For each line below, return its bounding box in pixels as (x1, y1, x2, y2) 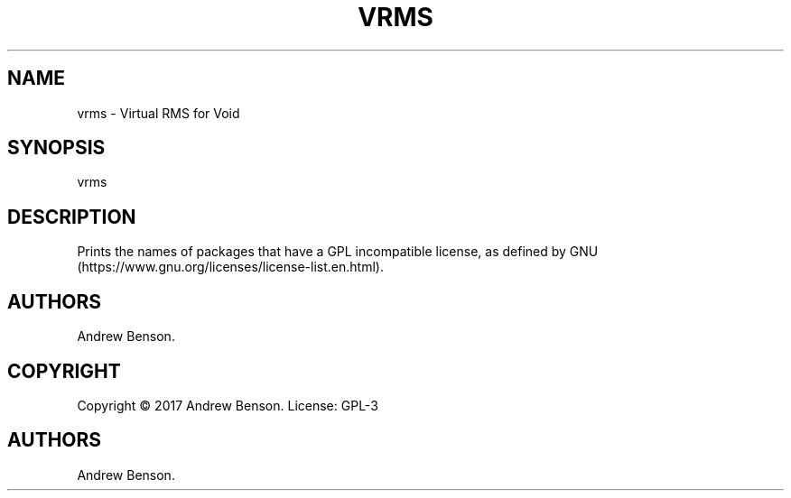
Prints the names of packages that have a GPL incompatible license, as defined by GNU (77, 244, 599, 260)
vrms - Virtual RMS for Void (77, 105, 240, 121)
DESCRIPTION (7, 205, 136, 228)
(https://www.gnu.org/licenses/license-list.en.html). (77, 259, 384, 275)
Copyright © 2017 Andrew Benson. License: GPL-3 (77, 397, 378, 413)
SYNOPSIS (7, 136, 106, 160)
